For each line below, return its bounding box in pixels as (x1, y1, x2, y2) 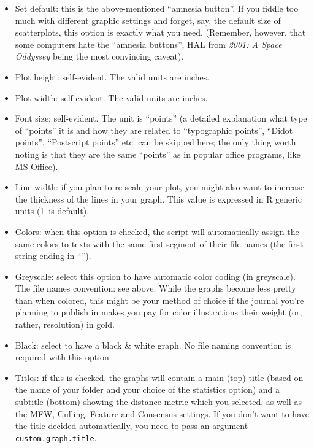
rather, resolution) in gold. (15, 318, 115, 331)
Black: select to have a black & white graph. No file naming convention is (15, 338, 291, 351)
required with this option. (15, 350, 112, 363)
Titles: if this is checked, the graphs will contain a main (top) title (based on (15, 371, 304, 384)
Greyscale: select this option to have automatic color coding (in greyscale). (15, 269, 296, 282)
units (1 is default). (15, 204, 90, 217)
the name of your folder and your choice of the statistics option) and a (15, 383, 280, 396)
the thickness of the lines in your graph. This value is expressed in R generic (15, 192, 302, 205)
